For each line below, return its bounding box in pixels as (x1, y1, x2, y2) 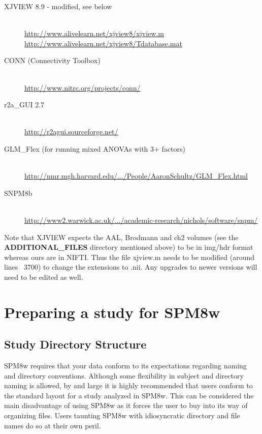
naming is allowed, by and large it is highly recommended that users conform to (4, 380, 253, 391)
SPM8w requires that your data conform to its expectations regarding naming (4, 360, 247, 371)
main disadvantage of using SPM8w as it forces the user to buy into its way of (4, 400, 248, 411)
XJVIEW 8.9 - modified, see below (4, 1, 112, 11)
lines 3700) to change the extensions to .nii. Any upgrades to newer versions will (4, 262, 257, 272)
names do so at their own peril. (4, 420, 101, 430)
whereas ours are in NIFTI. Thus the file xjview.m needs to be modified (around (4, 251, 254, 262)
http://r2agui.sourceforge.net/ (24, 126, 118, 137)
